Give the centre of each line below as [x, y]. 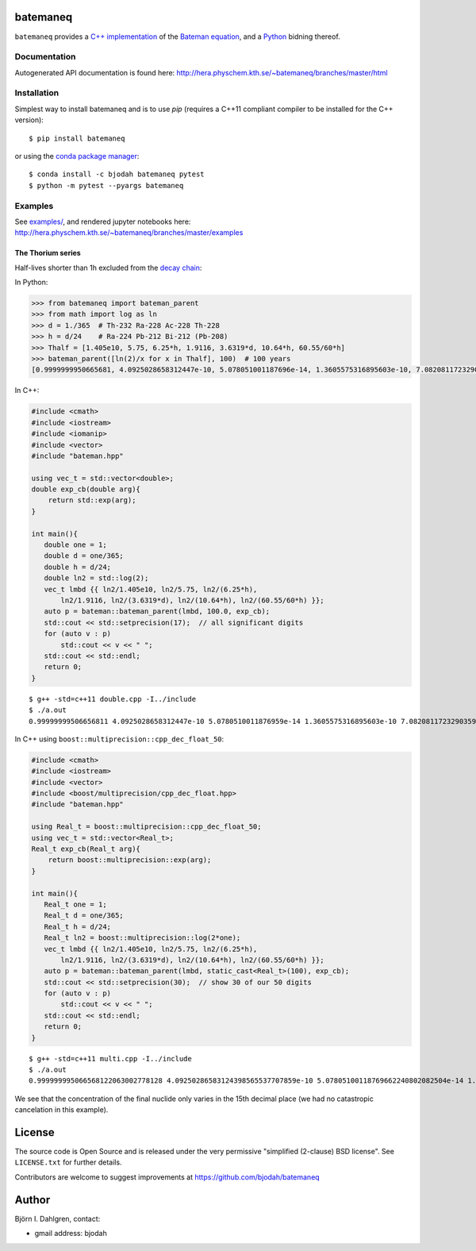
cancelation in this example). [61, 1110]
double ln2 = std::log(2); [96, 578]
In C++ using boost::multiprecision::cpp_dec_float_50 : [119, 739]
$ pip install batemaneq [77, 138]
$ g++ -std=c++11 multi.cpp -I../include [110, 1059]
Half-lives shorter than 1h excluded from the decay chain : [108, 268]
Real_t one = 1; [75, 904]
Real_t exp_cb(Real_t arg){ [86, 849]
